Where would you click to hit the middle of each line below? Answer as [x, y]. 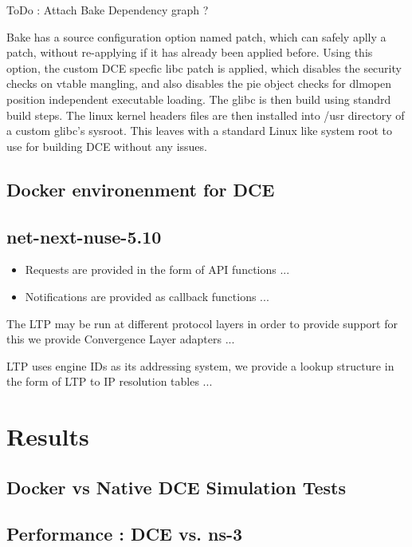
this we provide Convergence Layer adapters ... [121, 339]
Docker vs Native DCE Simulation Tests [176, 487]
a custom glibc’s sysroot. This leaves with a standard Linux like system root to [199, 131]
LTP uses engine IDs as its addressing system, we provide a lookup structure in [200, 365]
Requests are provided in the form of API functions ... [157, 270]
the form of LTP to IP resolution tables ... [110, 381]
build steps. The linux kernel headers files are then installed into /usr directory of [206, 115]
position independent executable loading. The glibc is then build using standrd [199, 99]
